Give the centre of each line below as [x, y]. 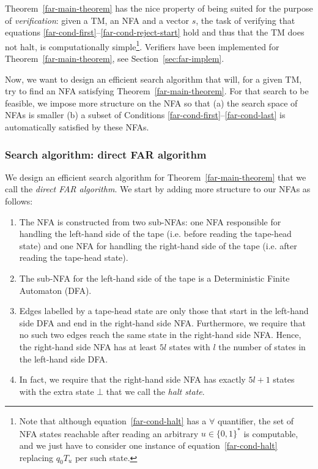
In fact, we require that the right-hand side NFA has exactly [132, 379]
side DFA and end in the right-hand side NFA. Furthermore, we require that [163, 322]
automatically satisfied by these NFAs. [77, 127]
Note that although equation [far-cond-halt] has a [113, 421]
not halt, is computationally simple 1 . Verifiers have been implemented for [142, 45]
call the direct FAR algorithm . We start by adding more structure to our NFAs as [158, 189]
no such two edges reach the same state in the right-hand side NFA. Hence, [160, 335]
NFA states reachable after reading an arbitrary [109, 433]
